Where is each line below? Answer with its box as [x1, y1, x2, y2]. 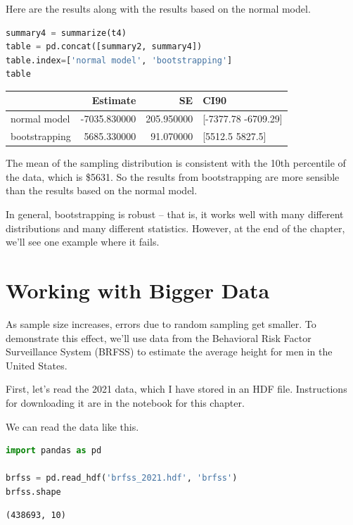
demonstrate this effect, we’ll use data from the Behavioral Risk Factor [6, 330, 312, 345]
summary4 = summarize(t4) [6, 27, 127, 38]
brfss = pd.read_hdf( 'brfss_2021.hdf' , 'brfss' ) [6, 473, 238, 483]
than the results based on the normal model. [6, 183, 198, 198]
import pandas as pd [6, 445, 102, 456]
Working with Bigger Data [6, 276, 270, 304]
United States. [6, 358, 68, 372]
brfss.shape [6, 486, 61, 497]
